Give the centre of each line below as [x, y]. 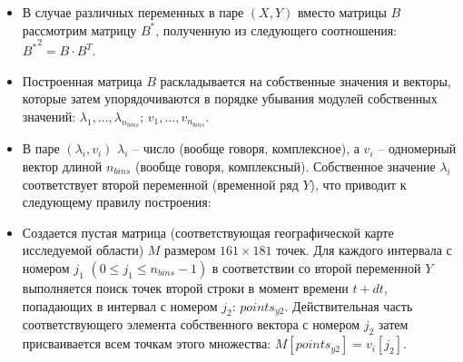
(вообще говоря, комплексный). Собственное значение [285, 166]
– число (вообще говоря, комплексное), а [246, 148]
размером [190, 250]
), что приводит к [358, 184]
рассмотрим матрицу [79, 29]
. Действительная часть [349, 305]
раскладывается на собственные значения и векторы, [305, 80]
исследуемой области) [83, 250]
